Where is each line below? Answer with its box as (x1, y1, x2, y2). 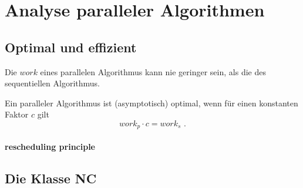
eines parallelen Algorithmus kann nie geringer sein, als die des (40, 65, 266, 78)
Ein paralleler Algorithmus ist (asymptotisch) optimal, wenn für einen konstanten (5, 96, 298, 109)
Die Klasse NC (5, 169, 97, 187)
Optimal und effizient (5, 38, 137, 56)
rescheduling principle (5, 140, 95, 152)
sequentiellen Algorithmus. (5, 77, 100, 89)
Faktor (5, 108, 29, 120)
